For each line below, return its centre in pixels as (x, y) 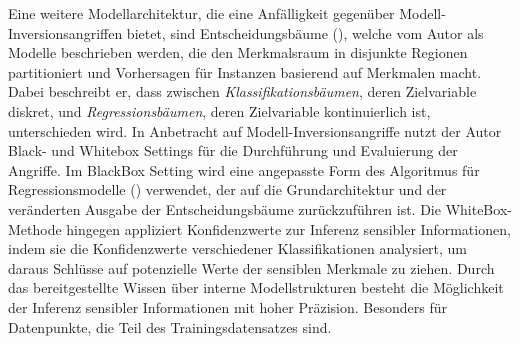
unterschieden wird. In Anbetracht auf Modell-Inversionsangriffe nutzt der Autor (255, 130)
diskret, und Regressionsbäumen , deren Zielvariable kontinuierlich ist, (219, 110)
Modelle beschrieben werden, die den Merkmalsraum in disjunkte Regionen (238, 52)
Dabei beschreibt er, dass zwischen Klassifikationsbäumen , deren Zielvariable (242, 91)
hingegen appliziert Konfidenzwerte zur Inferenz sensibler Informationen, (288, 228)
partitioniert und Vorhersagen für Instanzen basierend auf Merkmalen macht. (245, 71)
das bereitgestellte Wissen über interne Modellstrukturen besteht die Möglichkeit (256, 287)
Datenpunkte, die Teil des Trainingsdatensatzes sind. (170, 326)
